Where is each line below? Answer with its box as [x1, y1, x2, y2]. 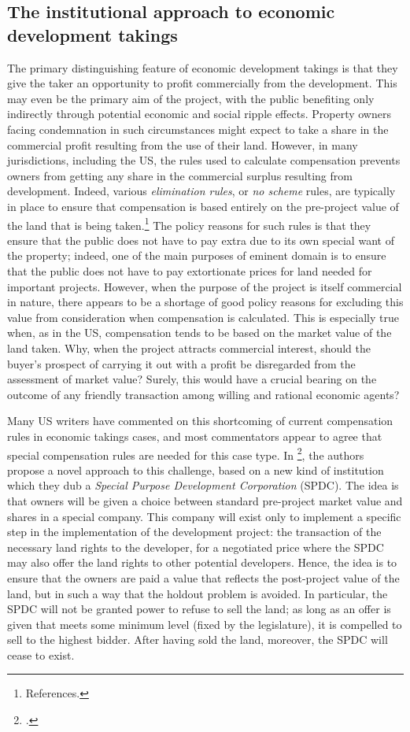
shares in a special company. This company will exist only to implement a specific [7, 508, 401, 524]
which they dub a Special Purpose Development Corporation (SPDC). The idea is [7, 477, 399, 494]
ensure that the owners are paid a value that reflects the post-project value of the [7, 569, 400, 586]
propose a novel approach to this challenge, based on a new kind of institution [7, 461, 384, 478]
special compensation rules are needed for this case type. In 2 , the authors [7, 444, 364, 463]
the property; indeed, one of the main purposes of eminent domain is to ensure [7, 247, 386, 264]
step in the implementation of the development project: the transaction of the [7, 523, 382, 540]
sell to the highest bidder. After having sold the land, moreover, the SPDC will [7, 631, 388, 648]
